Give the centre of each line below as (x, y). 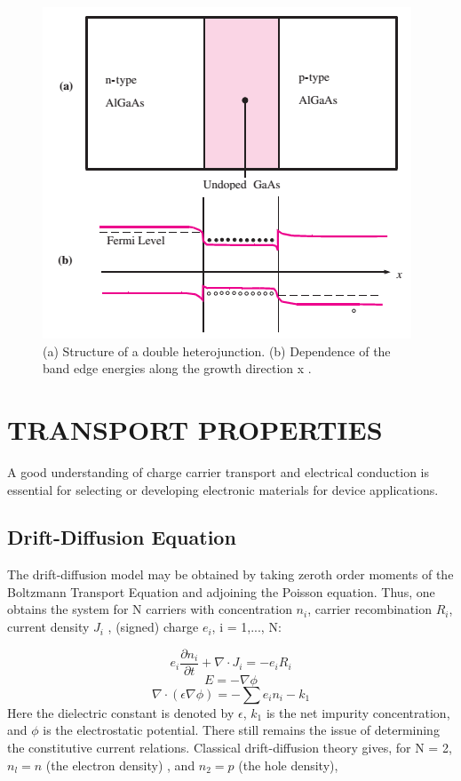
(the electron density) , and (120, 765)
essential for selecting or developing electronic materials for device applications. (223, 489)
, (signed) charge (153, 627)
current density (48, 627)
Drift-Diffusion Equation (122, 537)
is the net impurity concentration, (358, 712)
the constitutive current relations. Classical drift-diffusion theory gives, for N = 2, (230, 747)
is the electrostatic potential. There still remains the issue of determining (241, 730)
